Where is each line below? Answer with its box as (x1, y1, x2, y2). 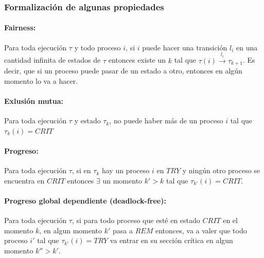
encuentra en (4, 175, 45, 186)
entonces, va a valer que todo (155, 225, 247, 235)
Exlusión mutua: (4, 95, 64, 106)
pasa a (113, 225, 133, 235)
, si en (72, 165, 91, 176)
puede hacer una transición (142, 42, 227, 52)
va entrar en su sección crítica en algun (110, 235, 233, 246)
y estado (74, 115, 101, 126)
